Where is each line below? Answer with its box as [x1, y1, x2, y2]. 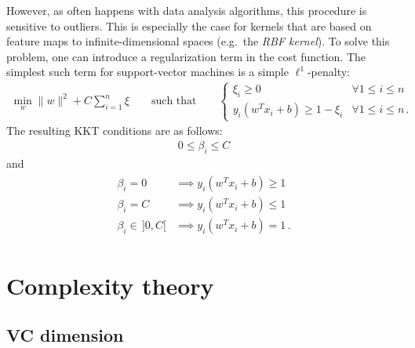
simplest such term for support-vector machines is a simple [6, 63, 289, 80]
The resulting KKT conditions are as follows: [6, 122, 223, 139]
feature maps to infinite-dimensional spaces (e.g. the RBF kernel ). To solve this [6, 33, 390, 49]
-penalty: [307, 63, 351, 80]
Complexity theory [6, 269, 214, 301]
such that [151, 96, 197, 107]
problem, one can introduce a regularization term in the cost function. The [6, 48, 366, 64]
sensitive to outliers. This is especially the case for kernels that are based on [6, 17, 372, 34]
